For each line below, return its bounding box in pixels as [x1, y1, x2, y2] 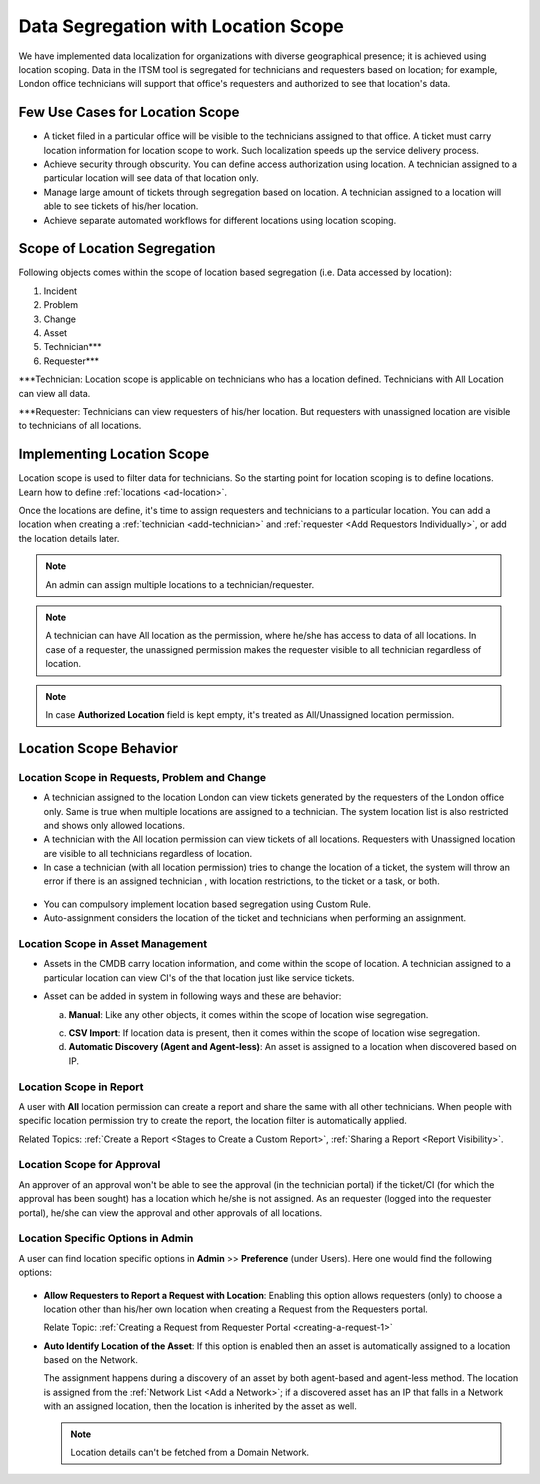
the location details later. [18, 532, 120, 544]
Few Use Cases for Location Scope [18, 104, 240, 121]
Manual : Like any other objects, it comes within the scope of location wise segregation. [68, 1008, 429, 1020]
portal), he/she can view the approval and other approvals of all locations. [18, 1206, 323, 1219]
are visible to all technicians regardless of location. [43, 847, 253, 859]
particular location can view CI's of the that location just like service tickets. [43, 971, 355, 984]
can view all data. [18, 387, 91, 399]
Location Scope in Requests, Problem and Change [18, 770, 267, 784]
